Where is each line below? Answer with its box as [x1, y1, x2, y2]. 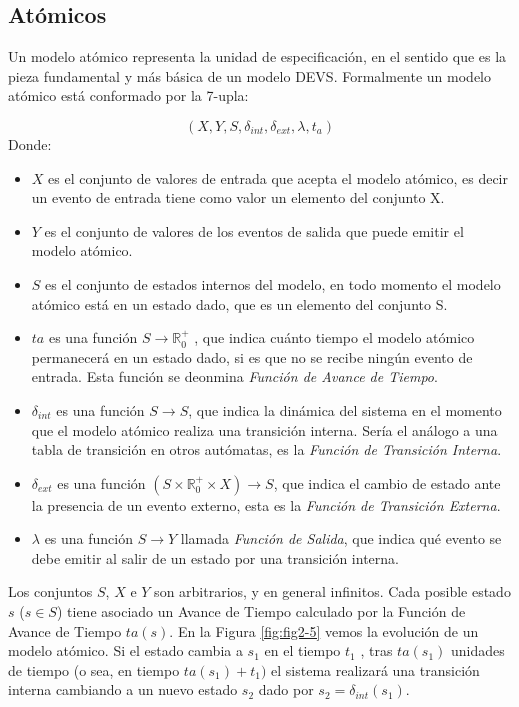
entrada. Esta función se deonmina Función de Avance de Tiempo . [31, 366, 438, 387]
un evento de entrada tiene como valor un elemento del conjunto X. [31, 187, 445, 208]
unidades [450, 640, 505, 661]
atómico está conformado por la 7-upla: [8, 85, 249, 106]
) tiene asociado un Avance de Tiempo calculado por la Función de [56, 601, 466, 622]
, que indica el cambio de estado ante [273, 472, 501, 493]
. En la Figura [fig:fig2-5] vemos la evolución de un [169, 620, 479, 641]
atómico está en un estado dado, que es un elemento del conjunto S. [31, 293, 448, 314]
